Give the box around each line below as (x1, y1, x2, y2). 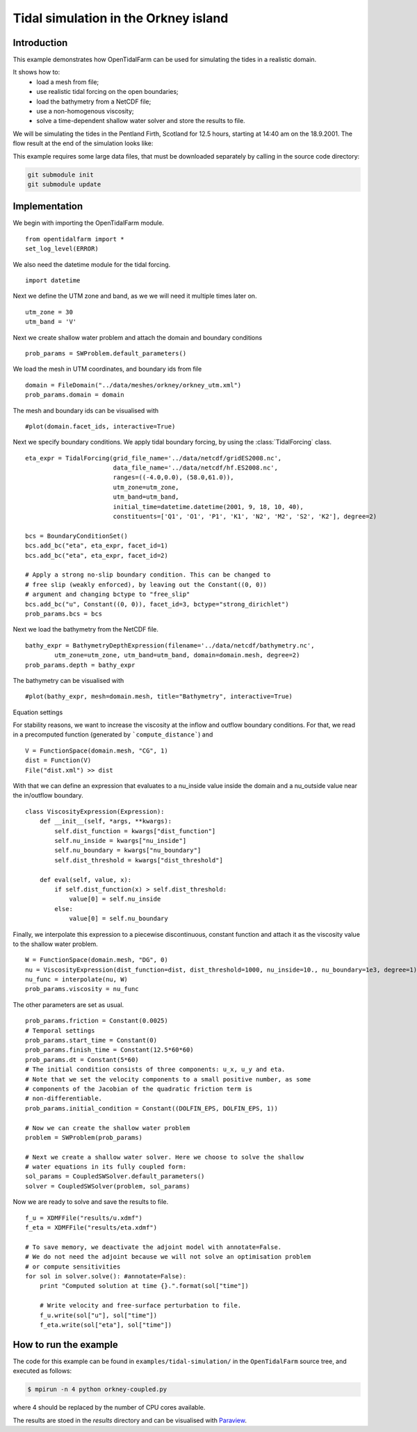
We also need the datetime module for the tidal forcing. (13, 260, 171, 268)
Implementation (13, 200, 83, 212)
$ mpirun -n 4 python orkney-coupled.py (27, 1385, 167, 1394)
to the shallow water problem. (13, 940, 99, 948)
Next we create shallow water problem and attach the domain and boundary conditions (13, 333, 263, 341)
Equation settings (13, 708, 63, 716)
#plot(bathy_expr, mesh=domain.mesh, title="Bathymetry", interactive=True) (25, 693, 293, 700)
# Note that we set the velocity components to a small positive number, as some (25, 1075, 311, 1083)
